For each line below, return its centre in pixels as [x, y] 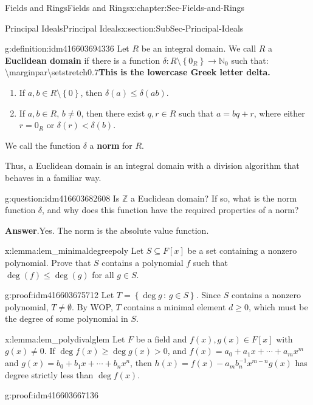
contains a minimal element [175, 306]
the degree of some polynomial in [67, 318]
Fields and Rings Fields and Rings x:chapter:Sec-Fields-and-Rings [125, 7]
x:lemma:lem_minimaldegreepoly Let [74, 250]
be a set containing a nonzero [242, 250]
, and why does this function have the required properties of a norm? [170, 210]
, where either [279, 113]
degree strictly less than [49, 374]
